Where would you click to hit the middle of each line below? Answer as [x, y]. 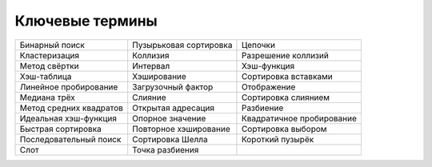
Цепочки [258, 45]
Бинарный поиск [52, 45]
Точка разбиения [166, 149]
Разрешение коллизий [285, 55]
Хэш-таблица [46, 76]
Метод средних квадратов [72, 108]
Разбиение [262, 108]
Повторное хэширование [182, 129]
